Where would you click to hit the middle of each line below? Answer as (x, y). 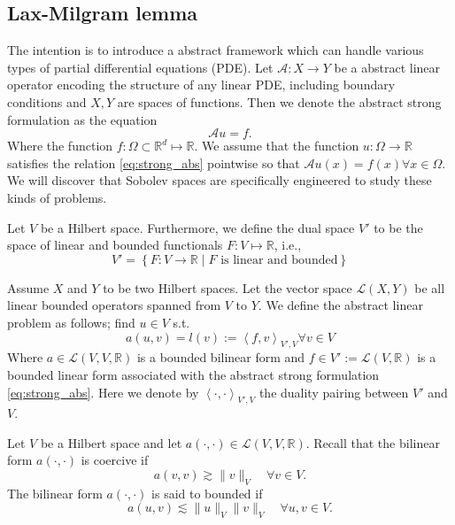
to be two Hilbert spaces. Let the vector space (227, 287)
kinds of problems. (57, 197)
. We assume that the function (277, 146)
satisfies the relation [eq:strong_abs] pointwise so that (154, 162)
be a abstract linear (387, 67)
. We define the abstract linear (340, 305)
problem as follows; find (71, 322)
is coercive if (115, 460)
